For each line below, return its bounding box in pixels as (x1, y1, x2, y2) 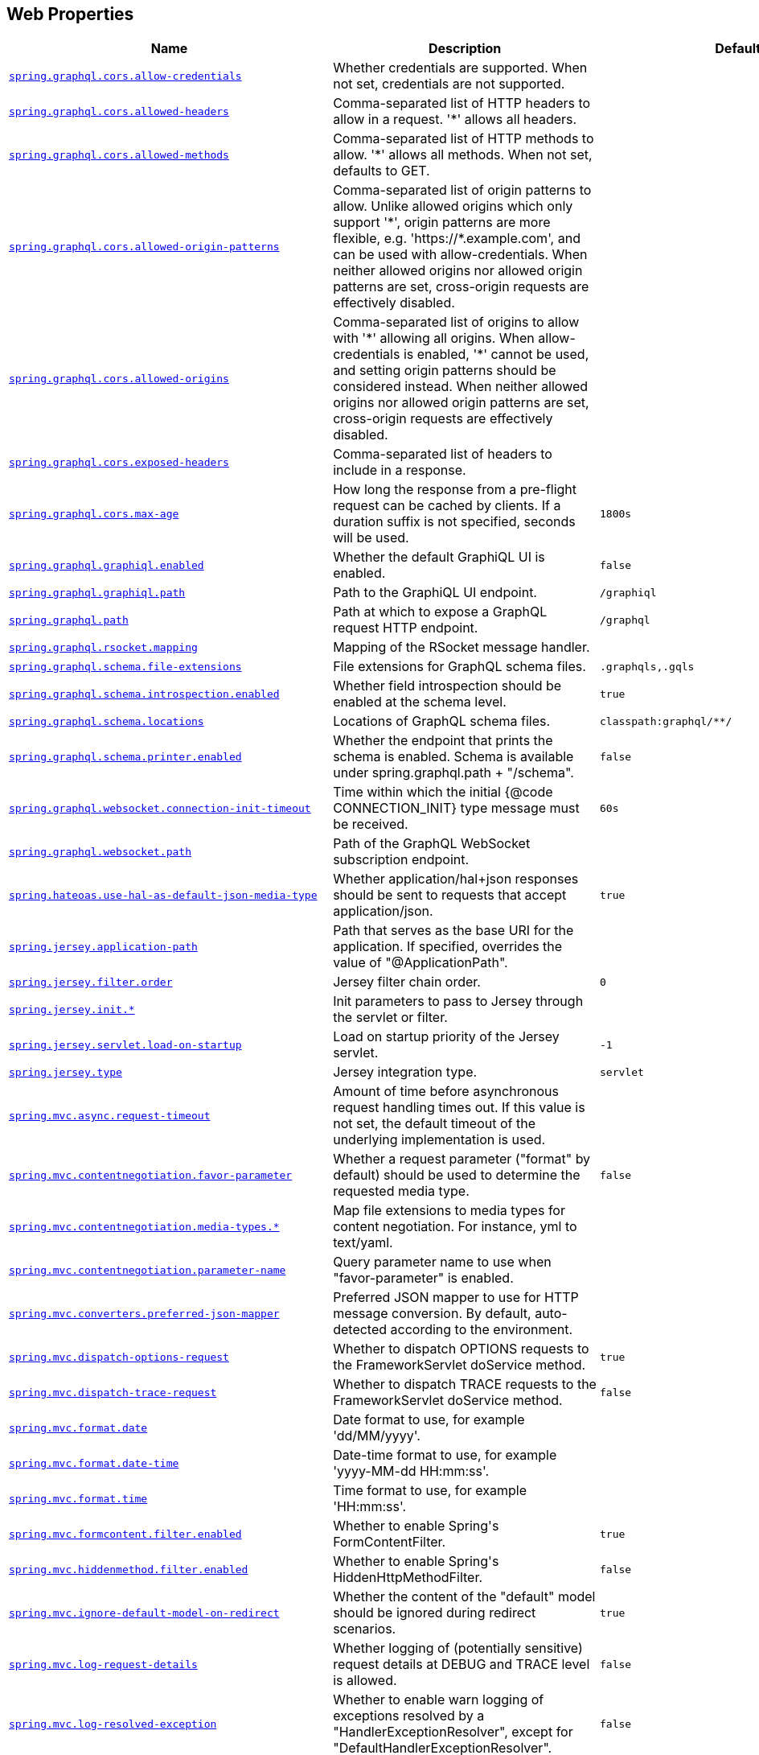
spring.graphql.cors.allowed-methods (9, 148, 229, 161)
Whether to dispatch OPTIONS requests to (333, 1341, 589, 1357)
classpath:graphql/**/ (600, 715, 732, 727)
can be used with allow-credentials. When (333, 246, 588, 263)
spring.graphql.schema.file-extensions (9, 660, 242, 673)
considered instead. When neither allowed (333, 378, 589, 395)
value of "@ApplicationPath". (333, 954, 508, 971)
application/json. (333, 903, 433, 920)
